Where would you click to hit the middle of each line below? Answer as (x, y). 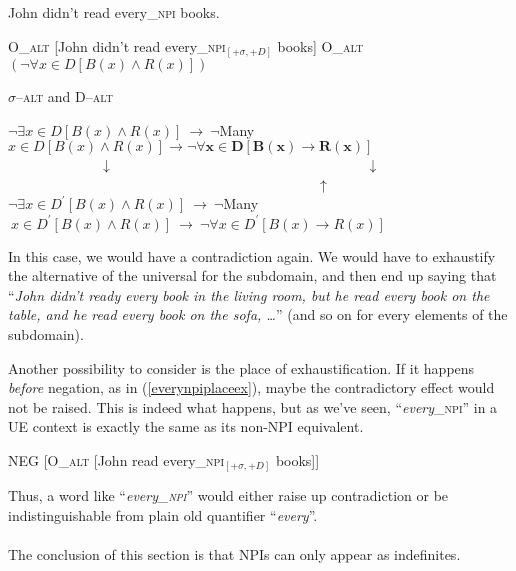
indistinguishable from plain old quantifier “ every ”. (163, 515)
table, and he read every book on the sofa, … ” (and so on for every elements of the (258, 314)
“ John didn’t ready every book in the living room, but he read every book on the (249, 294)
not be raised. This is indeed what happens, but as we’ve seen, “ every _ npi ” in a (253, 406)
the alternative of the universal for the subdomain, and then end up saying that (252, 275)
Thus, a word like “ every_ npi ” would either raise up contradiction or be (228, 495)
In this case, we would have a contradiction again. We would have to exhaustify (252, 255)
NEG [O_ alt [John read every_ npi (116, 459)
